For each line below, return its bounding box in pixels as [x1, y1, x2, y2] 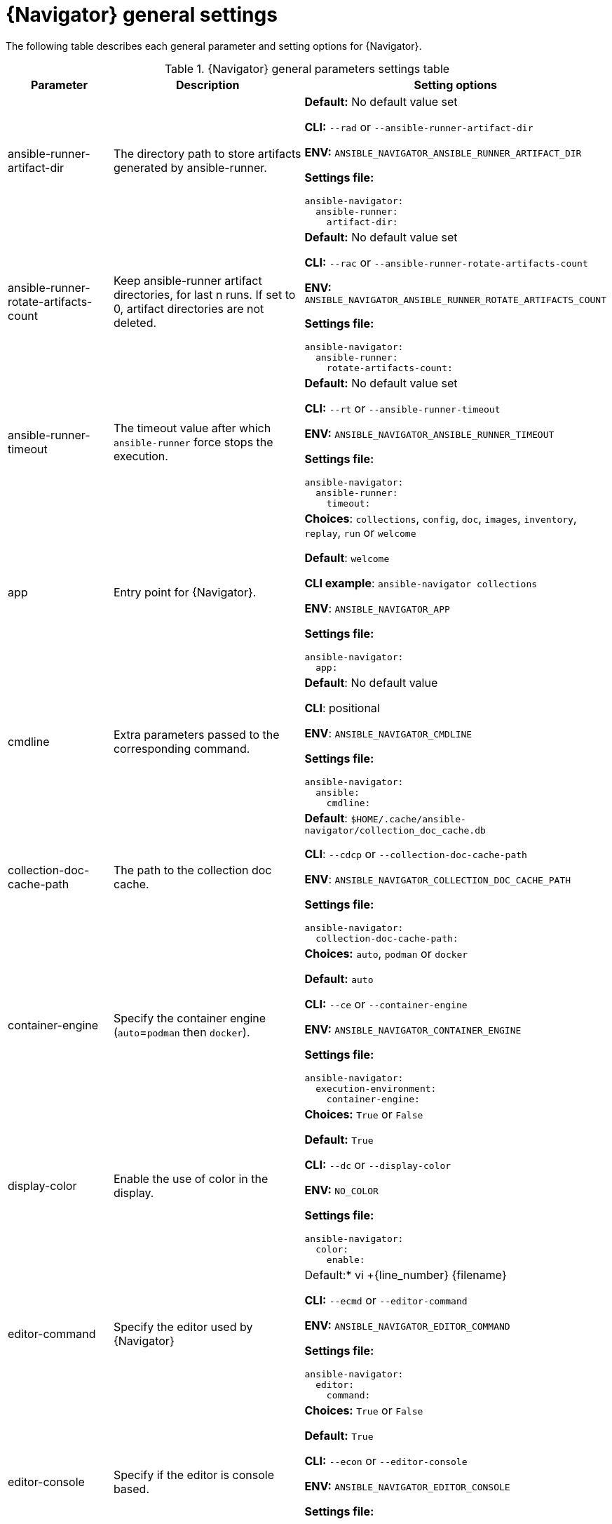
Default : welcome [304, 550, 390, 565]
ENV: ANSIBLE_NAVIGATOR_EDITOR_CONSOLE [304, 1478, 510, 1493]
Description [175, 77, 240, 92]
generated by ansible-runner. [113, 161, 267, 175]
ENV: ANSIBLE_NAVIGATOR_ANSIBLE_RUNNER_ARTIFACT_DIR [304, 145, 582, 159]
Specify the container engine [113, 1011, 266, 1026]
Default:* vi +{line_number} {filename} [304, 1267, 507, 1282]
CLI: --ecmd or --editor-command [304, 1292, 468, 1307]
